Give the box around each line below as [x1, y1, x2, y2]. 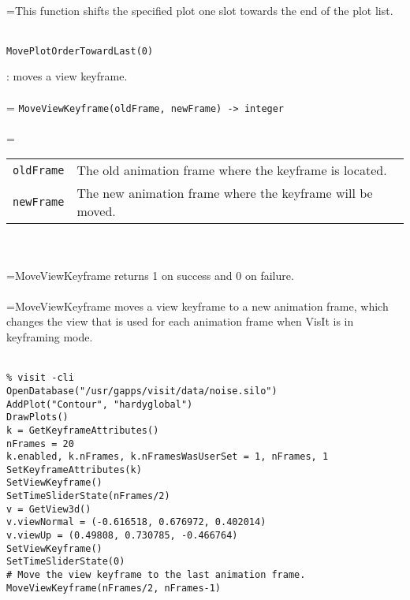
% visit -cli [6, 372, 74, 384]
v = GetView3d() [6, 503, 91, 515]
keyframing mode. [6, 329, 93, 345]
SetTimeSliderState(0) [6, 556, 125, 568]
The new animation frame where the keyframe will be [76, 184, 373, 203]
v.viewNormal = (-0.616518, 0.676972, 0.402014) [6, 516, 266, 528]
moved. [76, 202, 116, 221]
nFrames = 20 [6, 438, 74, 449]
